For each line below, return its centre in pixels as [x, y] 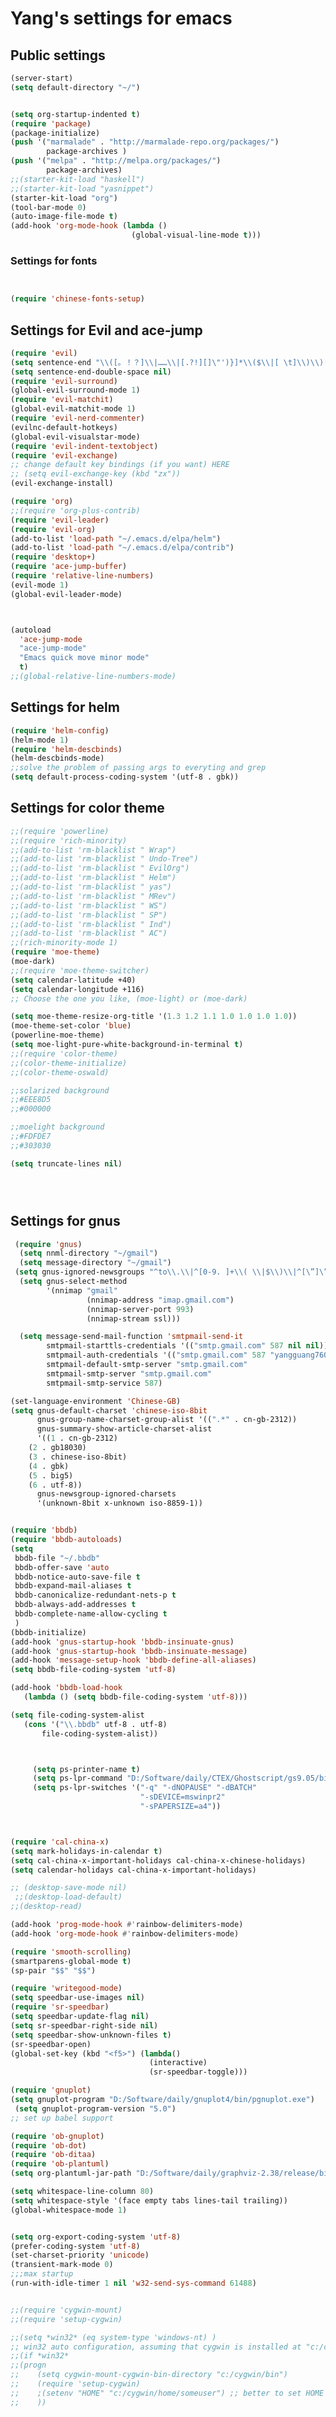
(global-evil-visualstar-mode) [75, 437]
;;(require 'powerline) [60, 831]
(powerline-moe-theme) [57, 1035]
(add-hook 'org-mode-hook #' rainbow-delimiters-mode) [125, 1933]
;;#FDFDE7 [31, 1137]
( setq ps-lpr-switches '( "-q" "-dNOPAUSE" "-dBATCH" [144, 1788]
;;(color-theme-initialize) [69, 1063]
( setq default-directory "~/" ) [75, 87]
